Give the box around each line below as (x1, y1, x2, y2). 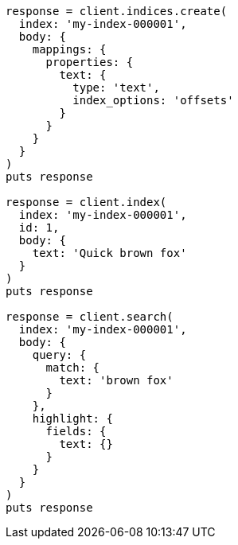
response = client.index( (6, 196, 167, 208)
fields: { (45, 425, 107, 438)
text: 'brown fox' (59, 374, 174, 387)
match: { (45, 361, 100, 374)
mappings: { (32, 43, 107, 56)
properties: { (45, 56, 134, 68)
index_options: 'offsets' (72, 94, 234, 107)
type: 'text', (72, 81, 160, 94)
